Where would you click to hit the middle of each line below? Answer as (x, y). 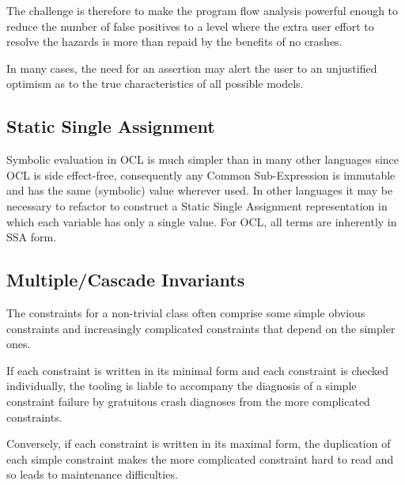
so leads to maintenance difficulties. (92, 474)
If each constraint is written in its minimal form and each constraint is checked (198, 370)
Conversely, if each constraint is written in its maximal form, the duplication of (199, 443)
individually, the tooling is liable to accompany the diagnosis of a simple (182, 386)
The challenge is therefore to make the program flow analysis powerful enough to (202, 10)
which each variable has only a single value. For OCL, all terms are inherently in (202, 221)
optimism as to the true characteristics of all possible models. (155, 83)
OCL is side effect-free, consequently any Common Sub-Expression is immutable (201, 174)
